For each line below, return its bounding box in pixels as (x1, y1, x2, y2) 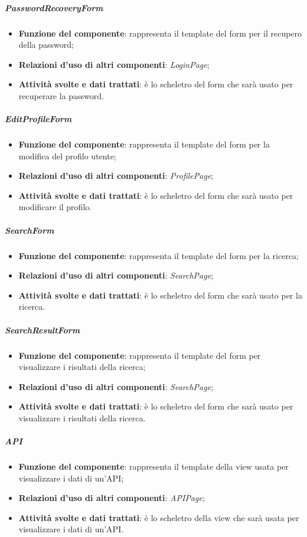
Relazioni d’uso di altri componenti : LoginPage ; (18, 58, 210, 70)
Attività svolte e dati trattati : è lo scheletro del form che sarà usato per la (18, 289, 302, 301)
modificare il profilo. (18, 201, 92, 213)
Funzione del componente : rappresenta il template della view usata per (18, 460, 289, 473)
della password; (18, 38, 74, 51)
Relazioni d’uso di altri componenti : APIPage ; (18, 492, 205, 504)
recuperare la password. (18, 89, 104, 101)
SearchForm (5, 224, 54, 236)
